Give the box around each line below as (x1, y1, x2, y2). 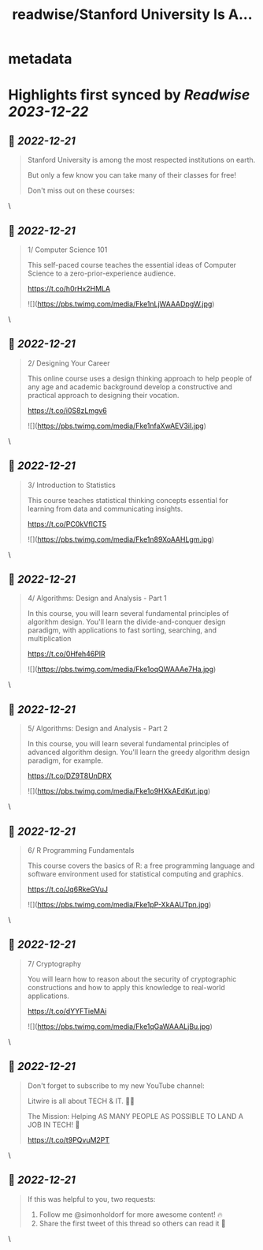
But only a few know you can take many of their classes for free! (27, 171, 237, 180)
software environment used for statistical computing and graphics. (27, 869, 244, 879)
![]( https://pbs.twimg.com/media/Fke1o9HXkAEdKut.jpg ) (27, 786, 211, 796)
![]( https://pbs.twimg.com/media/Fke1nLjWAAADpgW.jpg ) (27, 299, 215, 309)
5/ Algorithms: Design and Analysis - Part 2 (27, 724, 168, 734)
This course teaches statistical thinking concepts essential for (27, 495, 228, 505)
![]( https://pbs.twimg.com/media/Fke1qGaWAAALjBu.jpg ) (27, 1021, 213, 1031)
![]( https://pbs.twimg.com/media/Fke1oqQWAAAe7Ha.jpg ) (27, 665, 217, 674)
